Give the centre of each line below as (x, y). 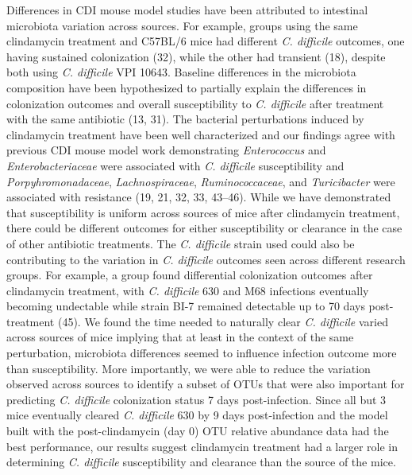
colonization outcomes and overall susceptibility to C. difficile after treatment (195, 103)
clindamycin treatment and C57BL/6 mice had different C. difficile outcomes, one (206, 41)
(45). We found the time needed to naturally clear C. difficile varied (223, 321)
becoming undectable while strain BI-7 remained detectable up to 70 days (186, 306)
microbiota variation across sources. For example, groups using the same (182, 25)
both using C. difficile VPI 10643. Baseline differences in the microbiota (181, 72)
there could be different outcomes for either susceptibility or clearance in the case (204, 228)
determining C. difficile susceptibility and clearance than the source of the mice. (201, 462)
